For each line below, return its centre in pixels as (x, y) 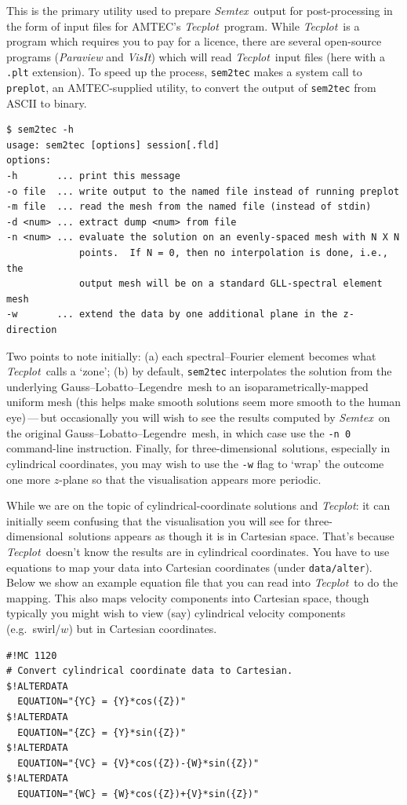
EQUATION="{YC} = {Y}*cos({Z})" (102, 702)
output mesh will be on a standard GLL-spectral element (231, 284)
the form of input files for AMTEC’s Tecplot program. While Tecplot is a (183, 26)
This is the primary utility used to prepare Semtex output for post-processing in (200, 10)
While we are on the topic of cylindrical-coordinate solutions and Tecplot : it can (198, 505)
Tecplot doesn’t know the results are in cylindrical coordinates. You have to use (198, 551)
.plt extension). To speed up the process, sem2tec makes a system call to (184, 72)
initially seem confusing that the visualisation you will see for (154, 520)
